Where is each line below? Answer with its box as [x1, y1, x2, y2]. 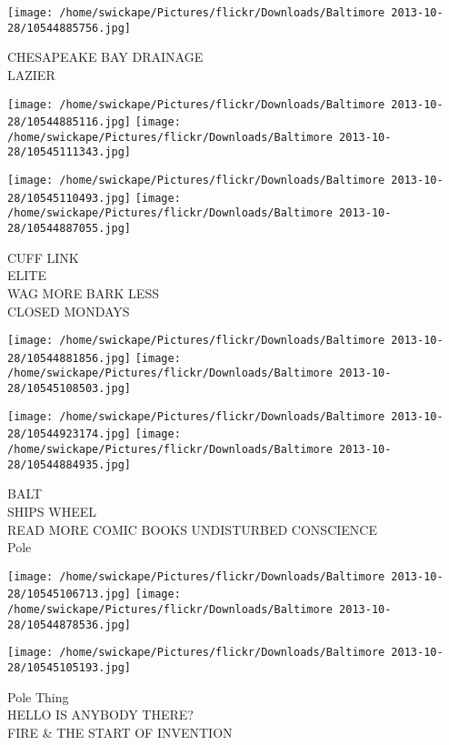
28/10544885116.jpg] [7, 116, 132, 129]
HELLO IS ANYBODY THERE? [7, 705, 194, 724]
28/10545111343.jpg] [7, 146, 132, 159]
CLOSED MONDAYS [7, 301, 130, 320]
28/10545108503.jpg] [7, 382, 132, 396]
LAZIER [7, 65, 55, 84]
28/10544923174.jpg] [7, 428, 132, 441]
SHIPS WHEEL [7, 501, 97, 520]
